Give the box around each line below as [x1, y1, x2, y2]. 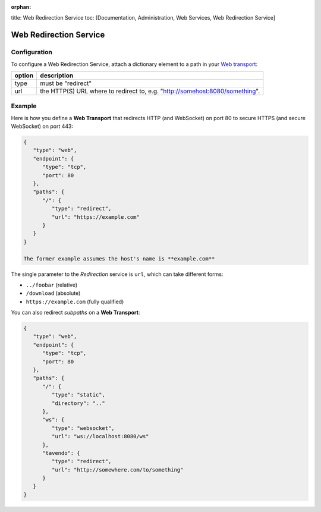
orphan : [11, 4, 32, 10]
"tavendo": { [42, 450, 80, 456]
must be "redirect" [40, 79, 92, 87]
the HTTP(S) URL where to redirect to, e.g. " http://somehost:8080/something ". [40, 87, 260, 95]
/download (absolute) [26, 290, 81, 297]
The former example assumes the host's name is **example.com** [23, 255, 215, 262]
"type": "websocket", [51, 425, 115, 431]
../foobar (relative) [26, 281, 78, 288]
